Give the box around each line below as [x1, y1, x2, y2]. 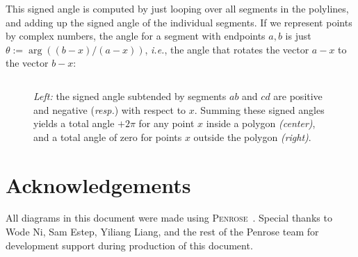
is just [285, 28, 311, 43]
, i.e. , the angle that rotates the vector [145, 42, 309, 56]
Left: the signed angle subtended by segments [33, 88, 227, 103]
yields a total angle [33, 116, 115, 131]
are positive [273, 88, 323, 103]
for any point [138, 116, 195, 131]
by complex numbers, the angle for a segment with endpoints [6, 28, 266, 43]
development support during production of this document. [6, 238, 253, 252]
